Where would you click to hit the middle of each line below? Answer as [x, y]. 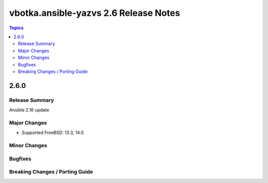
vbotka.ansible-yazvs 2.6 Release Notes [95, 13]
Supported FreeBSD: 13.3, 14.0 [53, 133]
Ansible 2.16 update [29, 110]
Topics [16, 28]
